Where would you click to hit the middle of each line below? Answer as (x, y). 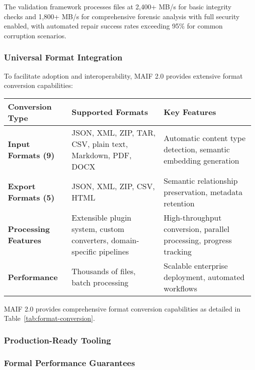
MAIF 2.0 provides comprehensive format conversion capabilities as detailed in (122, 308)
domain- (125, 240)
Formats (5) (31, 198)
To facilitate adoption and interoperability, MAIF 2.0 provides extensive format (124, 75)
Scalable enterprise (196, 265)
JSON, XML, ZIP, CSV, (113, 186)
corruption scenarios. (35, 35)
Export (22, 186)
